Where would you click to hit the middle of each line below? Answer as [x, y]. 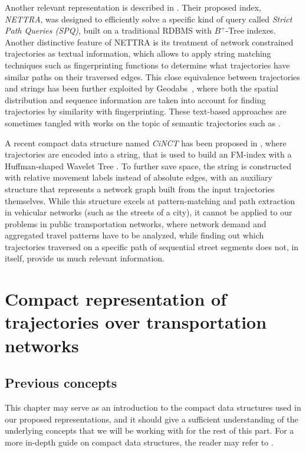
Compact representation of [116, 299]
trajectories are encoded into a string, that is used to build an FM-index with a [148, 154]
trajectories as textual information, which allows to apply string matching [138, 53]
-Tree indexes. [251, 30]
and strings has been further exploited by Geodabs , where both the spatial [142, 88]
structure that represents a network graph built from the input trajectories [140, 189]
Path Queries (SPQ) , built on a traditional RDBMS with [108, 30]
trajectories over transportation [136, 322]
